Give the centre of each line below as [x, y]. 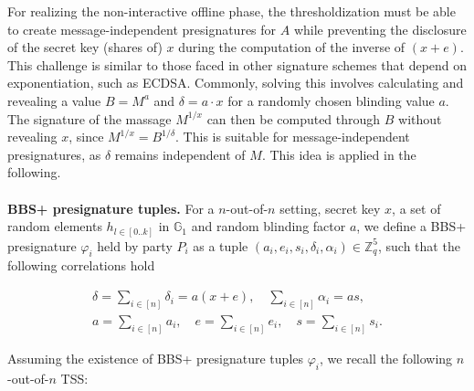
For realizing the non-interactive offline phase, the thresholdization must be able [232, 11]
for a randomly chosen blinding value [331, 100]
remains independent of [180, 154]
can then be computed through [294, 118]
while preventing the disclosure [380, 29]
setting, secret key [330, 208]
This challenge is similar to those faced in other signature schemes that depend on [237, 64]
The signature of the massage [90, 118]
